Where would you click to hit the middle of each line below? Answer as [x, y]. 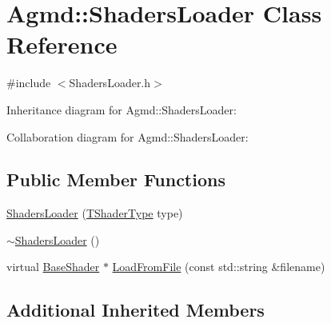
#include [29, 83]
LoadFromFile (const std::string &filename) [219, 267]
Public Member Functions [116, 179]
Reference [62, 44]
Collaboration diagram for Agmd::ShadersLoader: [128, 136]
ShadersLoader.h [110, 83]
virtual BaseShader [53, 267]
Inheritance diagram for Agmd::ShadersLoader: [122, 109]
